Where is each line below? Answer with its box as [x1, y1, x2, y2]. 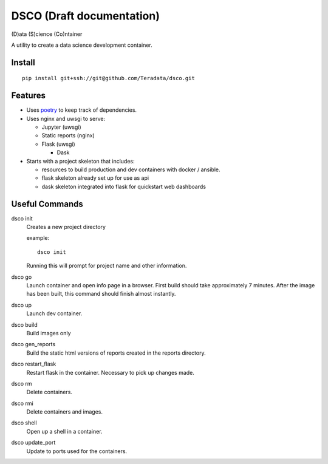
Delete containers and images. [26, 408, 103, 415]
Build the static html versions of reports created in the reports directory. [26, 349, 206, 357]
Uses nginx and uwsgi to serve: [26, 115, 106, 122]
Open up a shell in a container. [26, 428, 103, 435]
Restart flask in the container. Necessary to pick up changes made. [26, 369, 194, 376]
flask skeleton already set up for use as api [41, 174, 149, 182]
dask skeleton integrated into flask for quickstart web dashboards [41, 183, 207, 190]
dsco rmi [11, 400, 33, 407]
